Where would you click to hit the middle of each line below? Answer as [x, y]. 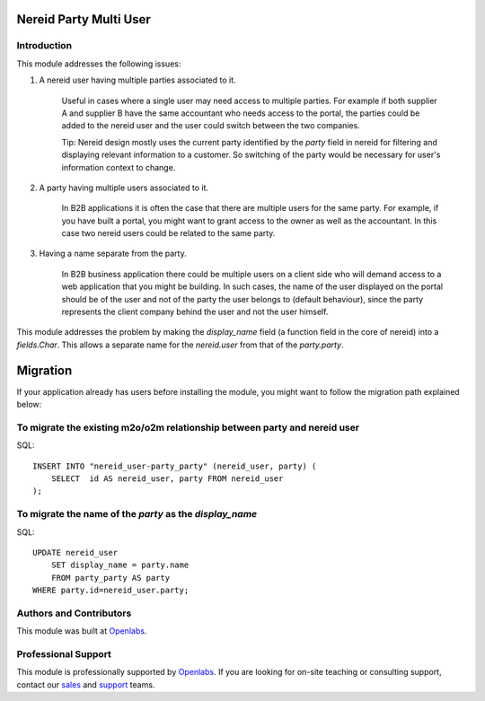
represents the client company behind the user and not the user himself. [195, 312]
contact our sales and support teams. [86, 684]
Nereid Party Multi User [84, 19]
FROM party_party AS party [110, 578]
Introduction [44, 46]
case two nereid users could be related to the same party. [168, 233]
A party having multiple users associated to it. [124, 188]
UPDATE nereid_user [75, 552]
